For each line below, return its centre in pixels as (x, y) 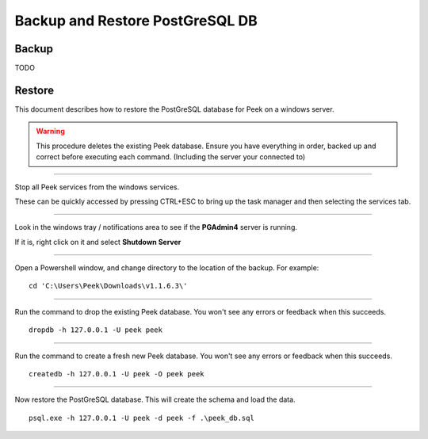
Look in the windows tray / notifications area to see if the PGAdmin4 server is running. (156, 227)
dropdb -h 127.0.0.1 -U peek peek (96, 330)
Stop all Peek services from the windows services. (97, 187)
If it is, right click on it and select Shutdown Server (98, 242)
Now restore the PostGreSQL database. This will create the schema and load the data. (155, 399)
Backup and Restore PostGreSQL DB (136, 21)
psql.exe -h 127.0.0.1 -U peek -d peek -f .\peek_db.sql (142, 418)
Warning (50, 132)
